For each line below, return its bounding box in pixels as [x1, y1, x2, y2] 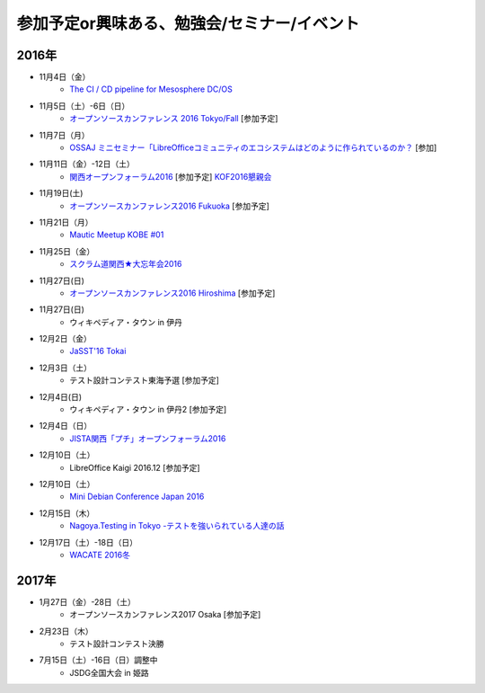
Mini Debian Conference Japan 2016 [69, 491, 205, 502]
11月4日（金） [39, 72, 91, 83]
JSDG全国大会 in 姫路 [69, 667, 150, 678]
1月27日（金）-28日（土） [39, 596, 137, 607]
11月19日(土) [39, 188, 84, 199]
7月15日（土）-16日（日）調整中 [39, 654, 158, 665]
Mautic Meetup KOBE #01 [69, 229, 164, 240]
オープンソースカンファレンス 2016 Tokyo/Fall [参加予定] [69, 113, 278, 124]
